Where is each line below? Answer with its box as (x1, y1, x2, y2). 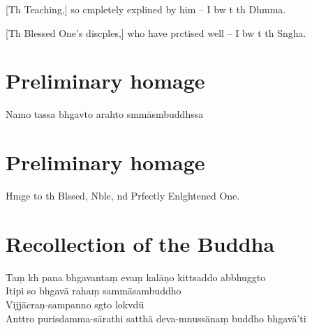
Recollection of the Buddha (6, 229, 275, 257)
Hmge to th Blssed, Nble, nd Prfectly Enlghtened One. (6, 188, 240, 203)
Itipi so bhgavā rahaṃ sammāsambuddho (6, 283, 181, 298)
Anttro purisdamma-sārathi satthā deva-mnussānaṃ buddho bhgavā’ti (6, 310, 306, 325)
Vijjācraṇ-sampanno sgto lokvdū (6, 297, 144, 311)
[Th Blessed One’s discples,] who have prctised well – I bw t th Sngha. (6, 25, 306, 40)
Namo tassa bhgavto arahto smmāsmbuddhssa (6, 107, 204, 121)
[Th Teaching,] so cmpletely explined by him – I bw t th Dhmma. (6, 2, 286, 16)
